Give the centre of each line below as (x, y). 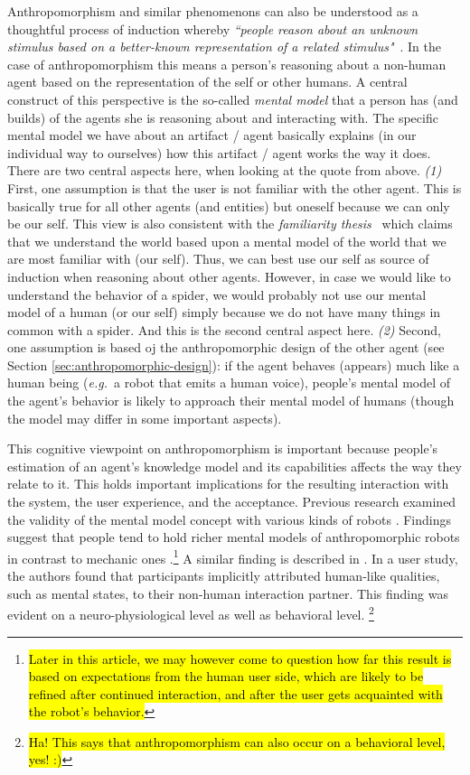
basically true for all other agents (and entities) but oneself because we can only (229, 205)
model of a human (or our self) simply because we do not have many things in (224, 312)
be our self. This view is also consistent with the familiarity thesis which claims (230, 224)
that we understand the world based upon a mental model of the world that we (227, 241)
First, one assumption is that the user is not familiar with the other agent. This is (235, 187)
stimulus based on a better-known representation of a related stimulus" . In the (225, 47)
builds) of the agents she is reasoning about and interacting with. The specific (223, 117)
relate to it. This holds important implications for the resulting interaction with (228, 484)
